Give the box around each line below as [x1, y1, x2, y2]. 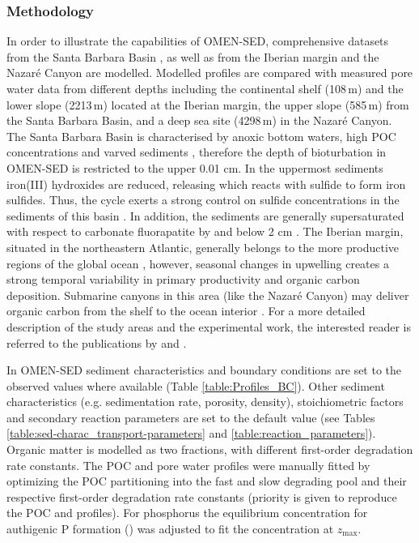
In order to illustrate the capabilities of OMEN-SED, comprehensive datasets [6, 32, 389, 49]
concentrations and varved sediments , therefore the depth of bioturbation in [6, 143, 387, 160]
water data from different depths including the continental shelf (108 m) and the [6, 80, 404, 96]
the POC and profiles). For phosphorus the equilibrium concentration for [6, 504, 368, 521]
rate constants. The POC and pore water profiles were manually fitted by [6, 456, 370, 473]
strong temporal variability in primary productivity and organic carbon [6, 271, 360, 288]
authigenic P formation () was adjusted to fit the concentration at [6, 520, 334, 537]
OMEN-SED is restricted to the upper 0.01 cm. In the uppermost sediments [6, 159, 383, 176]
